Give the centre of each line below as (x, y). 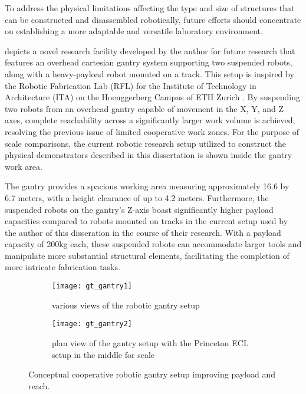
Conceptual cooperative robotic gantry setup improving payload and (152, 374)
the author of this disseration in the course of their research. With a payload (143, 232)
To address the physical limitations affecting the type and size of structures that (150, 8)
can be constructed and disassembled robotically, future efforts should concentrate (153, 19)
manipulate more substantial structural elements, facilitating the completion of (147, 255)
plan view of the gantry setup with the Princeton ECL (150, 342)
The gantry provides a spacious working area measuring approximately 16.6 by (147, 186)
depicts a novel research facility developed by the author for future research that (150, 50)
